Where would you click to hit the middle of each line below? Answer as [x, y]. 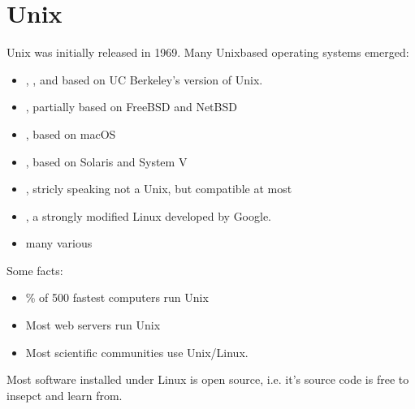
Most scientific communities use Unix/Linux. [137, 352]
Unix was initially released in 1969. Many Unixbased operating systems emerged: [208, 52]
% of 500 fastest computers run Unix [117, 297]
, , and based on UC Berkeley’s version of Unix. [144, 79]
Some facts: [35, 270]
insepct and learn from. [65, 395]
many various [59, 243]
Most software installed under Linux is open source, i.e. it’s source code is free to [208, 379]
